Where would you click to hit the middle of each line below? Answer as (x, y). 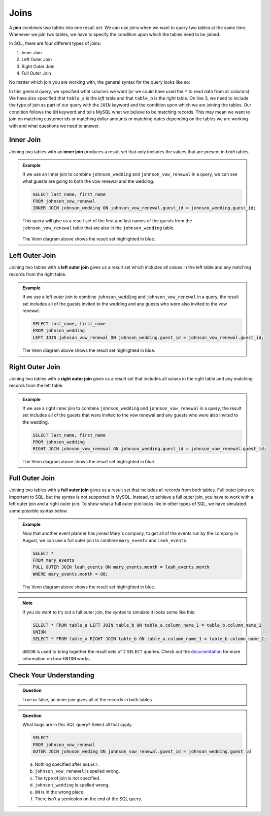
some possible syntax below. (38, 510)
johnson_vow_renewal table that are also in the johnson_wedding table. (99, 228)
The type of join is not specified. (68, 778)
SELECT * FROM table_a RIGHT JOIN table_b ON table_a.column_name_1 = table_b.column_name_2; (150, 639)
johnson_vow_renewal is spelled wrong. (77, 771)
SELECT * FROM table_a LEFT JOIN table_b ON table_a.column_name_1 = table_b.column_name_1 (147, 625)
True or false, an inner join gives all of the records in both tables (87, 699)
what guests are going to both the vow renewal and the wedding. (88, 181)
